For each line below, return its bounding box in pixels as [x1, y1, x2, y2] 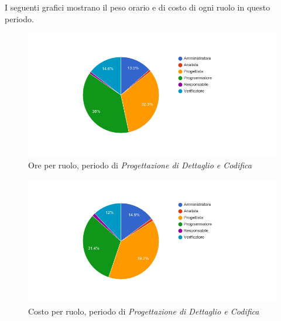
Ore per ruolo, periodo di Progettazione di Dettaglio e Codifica [28, 158, 252, 171]
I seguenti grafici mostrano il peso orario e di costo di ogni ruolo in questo [5, 1, 270, 13]
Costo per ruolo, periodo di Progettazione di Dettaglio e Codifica [28, 305, 259, 317]
